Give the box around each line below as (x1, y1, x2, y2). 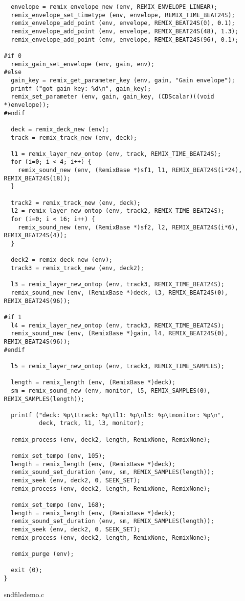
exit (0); (11, 567, 43, 574)
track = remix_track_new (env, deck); (11, 134, 137, 141)
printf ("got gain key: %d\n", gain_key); (11, 85, 151, 92)
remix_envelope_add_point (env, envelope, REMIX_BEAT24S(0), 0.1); (11, 20, 235, 27)
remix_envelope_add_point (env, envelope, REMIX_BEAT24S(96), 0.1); (11, 36, 239, 43)
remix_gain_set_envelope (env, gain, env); (11, 60, 155, 68)
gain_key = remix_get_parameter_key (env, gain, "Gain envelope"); (11, 76, 235, 84)
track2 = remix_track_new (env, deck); (11, 199, 141, 206)
